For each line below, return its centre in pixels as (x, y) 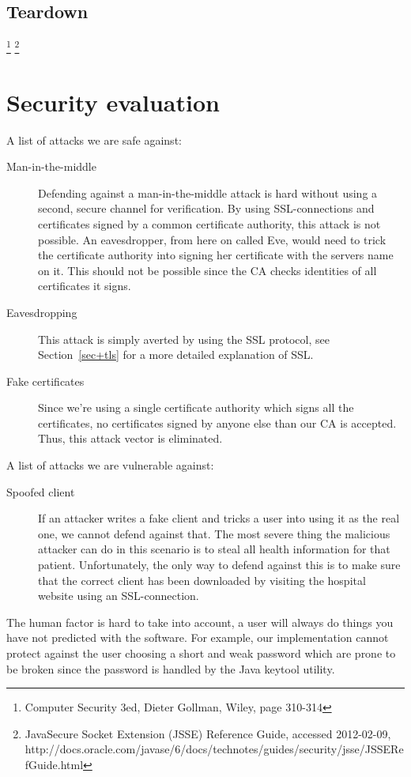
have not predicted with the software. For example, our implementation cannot (198, 637)
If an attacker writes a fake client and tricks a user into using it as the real (219, 518)
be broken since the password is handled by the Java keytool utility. (171, 668)
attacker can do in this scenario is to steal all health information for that (214, 549)
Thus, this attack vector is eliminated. (130, 438)
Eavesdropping (42, 312)
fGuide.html (54, 764)
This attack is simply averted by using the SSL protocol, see (184, 339)
